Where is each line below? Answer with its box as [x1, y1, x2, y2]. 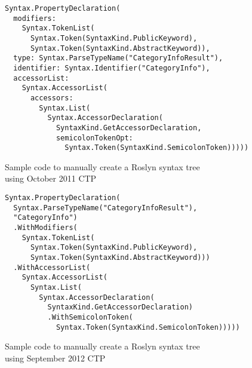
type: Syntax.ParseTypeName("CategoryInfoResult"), [13, 54, 223, 63]
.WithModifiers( [13, 223, 78, 232]
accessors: [30, 93, 73, 102]
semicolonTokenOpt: [56, 133, 133, 142]
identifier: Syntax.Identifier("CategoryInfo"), [13, 63, 210, 72]
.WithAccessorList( [13, 263, 91, 272]
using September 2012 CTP [5, 351, 106, 364]
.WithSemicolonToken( [47, 312, 133, 321]
